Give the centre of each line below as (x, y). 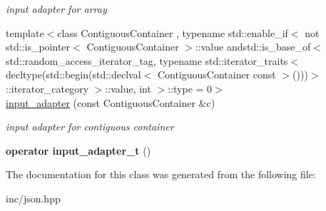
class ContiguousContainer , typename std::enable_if (173, 32)
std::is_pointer (38, 47)
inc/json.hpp (33, 198)
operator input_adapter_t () (78, 150)
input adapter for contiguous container (90, 127)
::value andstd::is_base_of (253, 47)
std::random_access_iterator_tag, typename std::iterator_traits (147, 60)
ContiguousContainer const (217, 74)
